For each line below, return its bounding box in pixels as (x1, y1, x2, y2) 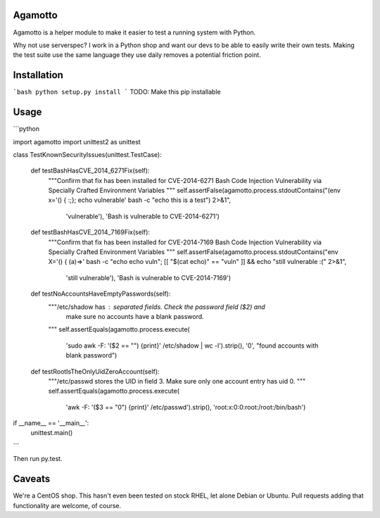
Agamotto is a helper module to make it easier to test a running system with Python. (13, 28, 256, 37)
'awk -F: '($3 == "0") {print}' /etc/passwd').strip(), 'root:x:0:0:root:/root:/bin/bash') (65, 403, 306, 411)
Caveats (13, 473, 51, 485)
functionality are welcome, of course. (13, 501, 122, 510)
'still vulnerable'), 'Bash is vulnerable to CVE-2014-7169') (65, 273, 232, 282)
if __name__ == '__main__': (13, 419, 89, 427)
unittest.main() (30, 429, 73, 437)
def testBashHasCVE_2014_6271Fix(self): (30, 166, 150, 175)
